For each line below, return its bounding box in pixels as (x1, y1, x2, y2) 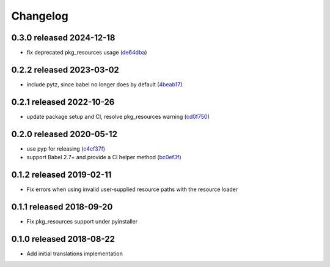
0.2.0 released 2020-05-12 (11, 129, 117, 139)
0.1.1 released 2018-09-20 (11, 201, 113, 212)
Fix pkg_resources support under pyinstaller (26, 217, 138, 225)
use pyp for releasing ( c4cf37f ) (26, 145, 106, 152)
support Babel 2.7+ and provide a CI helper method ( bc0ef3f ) (26, 154, 182, 161)
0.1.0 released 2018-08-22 (11, 233, 116, 244)
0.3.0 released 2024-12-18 (11, 32, 116, 43)
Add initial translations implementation (26, 250, 123, 257)
